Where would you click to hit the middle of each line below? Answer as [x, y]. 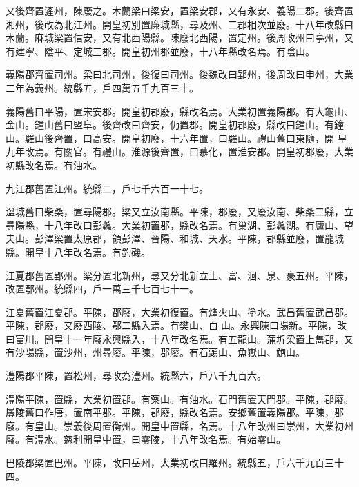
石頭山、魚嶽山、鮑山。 [252, 352]
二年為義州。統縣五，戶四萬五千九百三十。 [102, 87]
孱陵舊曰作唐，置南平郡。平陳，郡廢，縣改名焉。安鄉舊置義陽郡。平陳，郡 [175, 412]
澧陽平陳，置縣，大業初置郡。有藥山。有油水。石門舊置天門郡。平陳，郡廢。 [179, 398]
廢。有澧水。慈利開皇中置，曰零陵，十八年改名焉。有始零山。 [146, 439]
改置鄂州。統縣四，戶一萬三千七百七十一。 [102, 289]
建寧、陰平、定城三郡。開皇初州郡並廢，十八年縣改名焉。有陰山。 [165, 51]
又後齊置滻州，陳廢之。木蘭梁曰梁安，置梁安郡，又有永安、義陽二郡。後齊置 [179, 10]
